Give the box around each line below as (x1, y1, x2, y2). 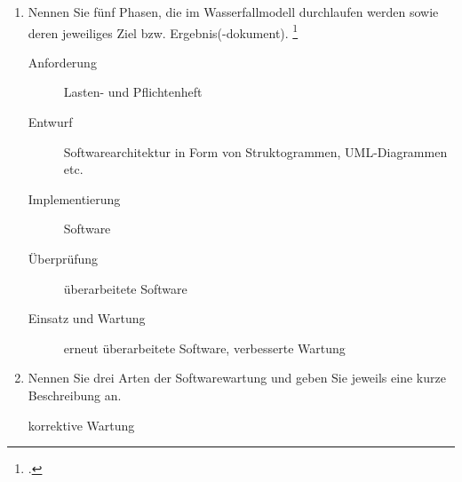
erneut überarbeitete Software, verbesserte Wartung (63, 338, 346, 357)
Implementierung (28, 189, 121, 208)
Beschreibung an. (28, 385, 122, 404)
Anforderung (28, 52, 97, 71)
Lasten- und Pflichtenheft (63, 83, 203, 101)
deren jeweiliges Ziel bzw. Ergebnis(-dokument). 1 (28, 20, 299, 42)
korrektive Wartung (28, 415, 135, 434)
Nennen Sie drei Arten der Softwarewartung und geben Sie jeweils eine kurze (28, 368, 446, 387)
